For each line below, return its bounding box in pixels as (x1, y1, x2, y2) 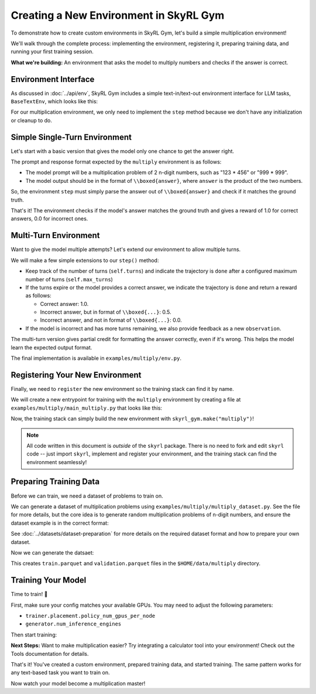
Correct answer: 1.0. (40, 300, 89, 307)
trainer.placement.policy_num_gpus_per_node (25, 613, 156, 619)
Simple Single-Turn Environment (11, 132, 132, 142)
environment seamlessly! (26, 458, 87, 465)
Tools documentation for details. (11, 650, 89, 657)
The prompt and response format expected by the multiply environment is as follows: (11, 158, 222, 165)
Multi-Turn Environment (11, 230, 100, 240)
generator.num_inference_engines (25, 621, 122, 627)
